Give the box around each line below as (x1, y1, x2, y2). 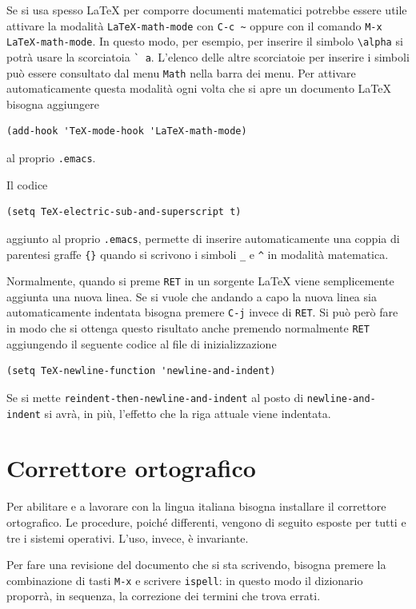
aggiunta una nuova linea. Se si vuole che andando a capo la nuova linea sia (6, 288, 377, 304)
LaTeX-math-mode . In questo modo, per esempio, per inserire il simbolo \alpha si (6, 33, 403, 50)
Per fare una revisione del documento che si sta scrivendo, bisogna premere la (6, 556, 386, 573)
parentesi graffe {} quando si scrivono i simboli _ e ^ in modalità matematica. (6, 245, 389, 262)
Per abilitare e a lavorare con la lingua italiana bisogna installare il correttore (6, 498, 386, 515)
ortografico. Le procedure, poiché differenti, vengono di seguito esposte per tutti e (6, 513, 406, 530)
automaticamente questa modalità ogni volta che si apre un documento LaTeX (6, 80, 392, 97)
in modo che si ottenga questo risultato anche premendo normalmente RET (6, 320, 370, 336)
